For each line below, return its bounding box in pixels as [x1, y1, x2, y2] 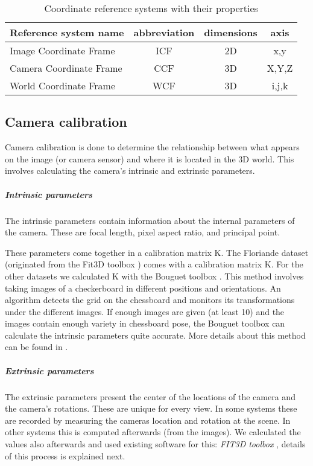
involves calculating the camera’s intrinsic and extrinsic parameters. [5, 164, 255, 177]
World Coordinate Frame [10, 78, 116, 92]
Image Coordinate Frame [10, 43, 115, 57]
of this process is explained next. [5, 449, 125, 462]
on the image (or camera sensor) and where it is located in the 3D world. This [5, 152, 294, 165]
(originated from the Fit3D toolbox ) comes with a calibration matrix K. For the [5, 258, 303, 270]
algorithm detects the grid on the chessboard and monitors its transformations [5, 293, 295, 306]
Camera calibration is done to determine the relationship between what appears [5, 141, 300, 153]
